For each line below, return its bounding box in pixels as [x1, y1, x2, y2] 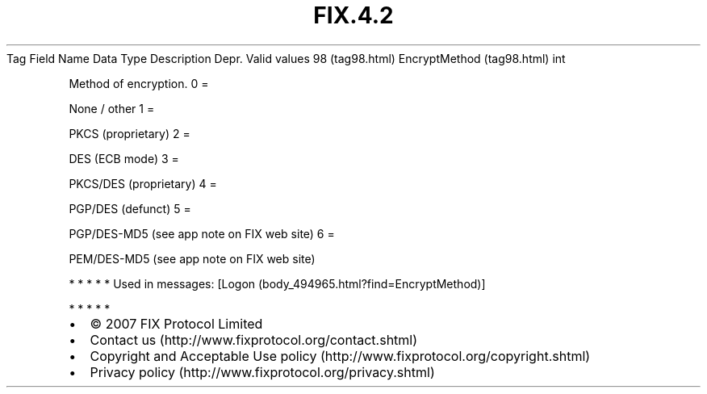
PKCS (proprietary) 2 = [69, 126, 190, 140]
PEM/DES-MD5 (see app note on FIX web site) [69, 251, 316, 266]
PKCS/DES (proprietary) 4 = [69, 176, 217, 191]
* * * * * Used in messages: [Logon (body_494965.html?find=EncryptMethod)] [69, 276, 486, 291]
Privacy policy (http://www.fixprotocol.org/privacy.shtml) [90, 363, 435, 380]
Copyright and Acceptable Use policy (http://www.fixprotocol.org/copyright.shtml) [90, 347, 591, 364]
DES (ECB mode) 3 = [69, 151, 179, 166]
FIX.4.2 [313, 2, 394, 29]
